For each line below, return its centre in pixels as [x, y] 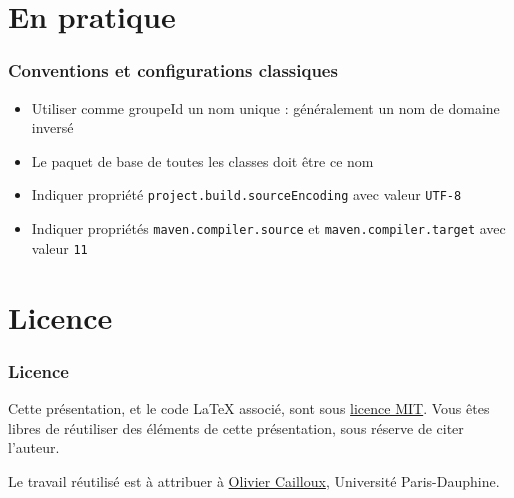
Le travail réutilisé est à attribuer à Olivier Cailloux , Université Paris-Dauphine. [254, 480]
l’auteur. [34, 447]
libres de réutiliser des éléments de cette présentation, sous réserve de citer [236, 427]
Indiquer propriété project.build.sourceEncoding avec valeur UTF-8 [246, 194]
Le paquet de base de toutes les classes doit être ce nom [202, 160]
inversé [52, 127]
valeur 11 [59, 247]
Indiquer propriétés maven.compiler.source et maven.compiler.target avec [268, 228]
